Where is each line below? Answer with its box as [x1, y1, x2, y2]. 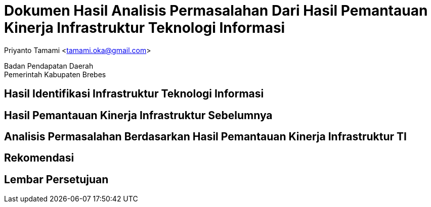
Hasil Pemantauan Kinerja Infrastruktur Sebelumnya [4, 109, 273, 122]
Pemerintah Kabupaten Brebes [4, 70, 106, 79]
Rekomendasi [4, 151, 74, 165]
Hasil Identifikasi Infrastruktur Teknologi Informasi [4, 87, 264, 100]
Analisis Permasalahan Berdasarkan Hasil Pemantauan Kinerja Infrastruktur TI [4, 130, 407, 143]
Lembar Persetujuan [4, 173, 109, 186]
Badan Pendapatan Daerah [4, 61, 94, 70]
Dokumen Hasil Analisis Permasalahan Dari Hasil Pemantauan [4, 2, 428, 19]
